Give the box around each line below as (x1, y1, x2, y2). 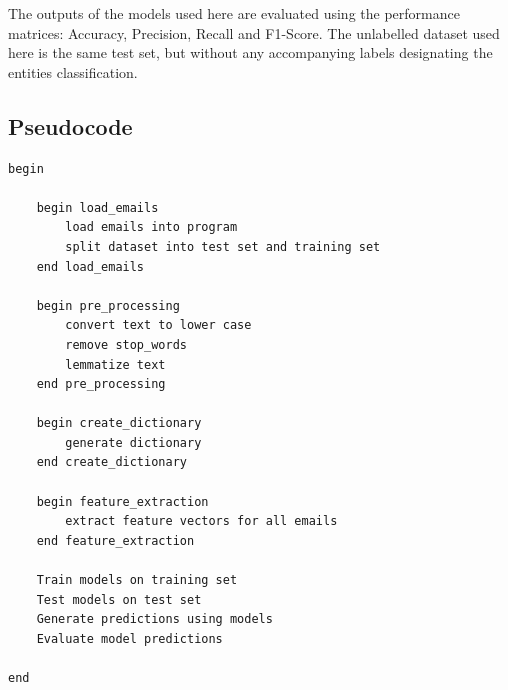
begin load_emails (36, 200, 159, 215)
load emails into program (65, 220, 238, 235)
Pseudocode (8, 110, 133, 141)
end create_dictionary (36, 455, 187, 470)
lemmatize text (65, 357, 166, 372)
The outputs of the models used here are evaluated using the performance (8, 3, 460, 23)
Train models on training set (36, 573, 238, 588)
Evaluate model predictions (36, 631, 223, 646)
